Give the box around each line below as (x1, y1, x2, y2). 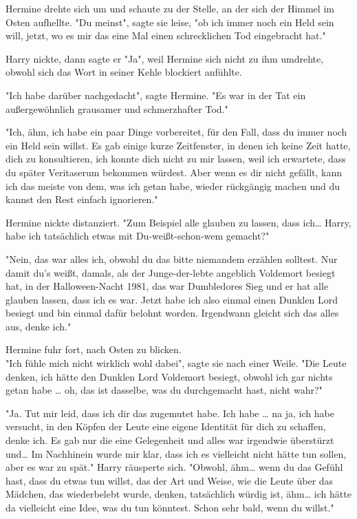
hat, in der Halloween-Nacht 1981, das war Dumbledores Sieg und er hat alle (6, 279, 329, 293)
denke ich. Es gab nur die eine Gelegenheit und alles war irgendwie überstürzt (6, 433, 334, 447)
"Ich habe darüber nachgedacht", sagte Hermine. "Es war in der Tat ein (6, 87, 306, 102)
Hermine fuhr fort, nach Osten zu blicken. (6, 342, 182, 357)
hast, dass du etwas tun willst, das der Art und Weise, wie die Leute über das (6, 473, 334, 487)
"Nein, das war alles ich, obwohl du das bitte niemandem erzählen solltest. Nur (6, 251, 338, 266)
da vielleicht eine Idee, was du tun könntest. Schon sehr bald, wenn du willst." (6, 500, 334, 514)
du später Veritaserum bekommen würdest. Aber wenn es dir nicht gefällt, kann (6, 165, 342, 179)
